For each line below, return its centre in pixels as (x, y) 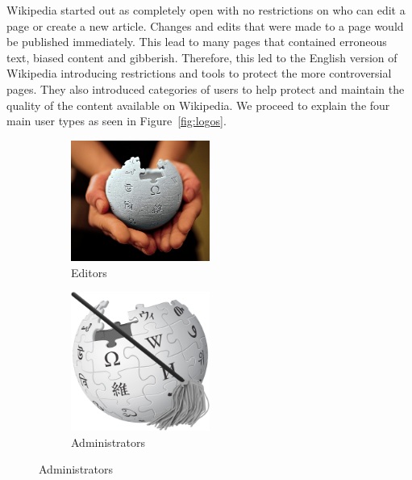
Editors (89, 272)
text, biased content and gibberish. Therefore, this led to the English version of (202, 57)
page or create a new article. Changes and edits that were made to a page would (205, 25)
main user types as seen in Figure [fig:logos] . (117, 121)
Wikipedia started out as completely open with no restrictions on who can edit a (206, 10)
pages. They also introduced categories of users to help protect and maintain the (206, 88)
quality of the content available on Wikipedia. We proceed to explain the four (198, 105)
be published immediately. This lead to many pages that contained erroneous (197, 42)
